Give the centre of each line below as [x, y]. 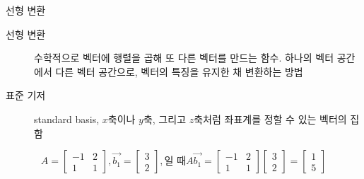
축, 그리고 [165, 119]
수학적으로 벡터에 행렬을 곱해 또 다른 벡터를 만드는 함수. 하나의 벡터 [184, 58]
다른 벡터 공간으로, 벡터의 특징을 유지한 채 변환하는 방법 [179, 71]
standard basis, [67, 119]
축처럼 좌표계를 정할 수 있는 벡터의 [270, 119]
